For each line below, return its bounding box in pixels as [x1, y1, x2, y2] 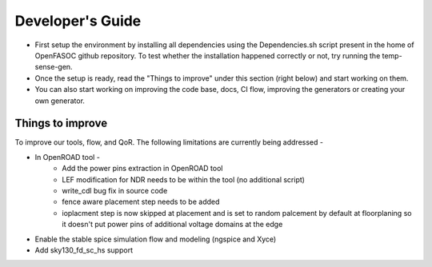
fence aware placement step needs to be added [62, 197, 220, 207]
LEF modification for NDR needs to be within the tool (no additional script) [62, 174, 306, 184]
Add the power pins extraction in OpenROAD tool [62, 164, 223, 173]
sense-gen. [34, 62, 73, 72]
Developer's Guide [14, 12, 142, 30]
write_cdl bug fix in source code [62, 185, 168, 195]
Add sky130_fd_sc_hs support [34, 245, 134, 255]
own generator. [34, 96, 86, 106]
